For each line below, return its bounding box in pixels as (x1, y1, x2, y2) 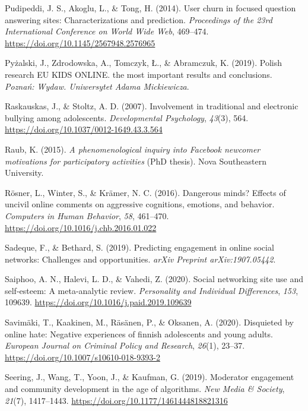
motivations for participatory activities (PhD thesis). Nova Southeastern (5, 154, 266, 167)
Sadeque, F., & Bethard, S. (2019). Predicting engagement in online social (5, 241, 274, 254)
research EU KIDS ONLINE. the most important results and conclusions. (5, 68, 272, 80)
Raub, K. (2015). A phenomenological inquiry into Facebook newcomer (5, 143, 261, 155)
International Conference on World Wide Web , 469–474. (5, 25, 209, 37)
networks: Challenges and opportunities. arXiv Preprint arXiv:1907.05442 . (5, 252, 276, 265)
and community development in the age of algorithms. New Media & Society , (5, 382, 285, 395)
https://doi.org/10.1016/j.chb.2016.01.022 (5, 221, 157, 233)
